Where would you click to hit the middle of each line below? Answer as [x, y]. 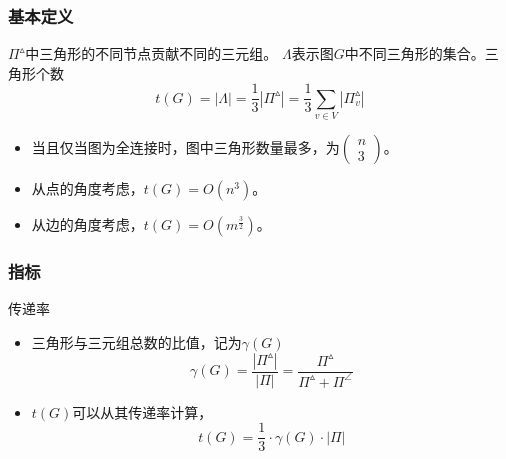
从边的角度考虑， [87, 224]
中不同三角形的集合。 [414, 53]
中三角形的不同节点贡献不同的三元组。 [151, 53]
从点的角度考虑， [87, 188]
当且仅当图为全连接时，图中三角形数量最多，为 [185, 147]
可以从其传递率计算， [142, 411]
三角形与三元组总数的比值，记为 [136, 342]
